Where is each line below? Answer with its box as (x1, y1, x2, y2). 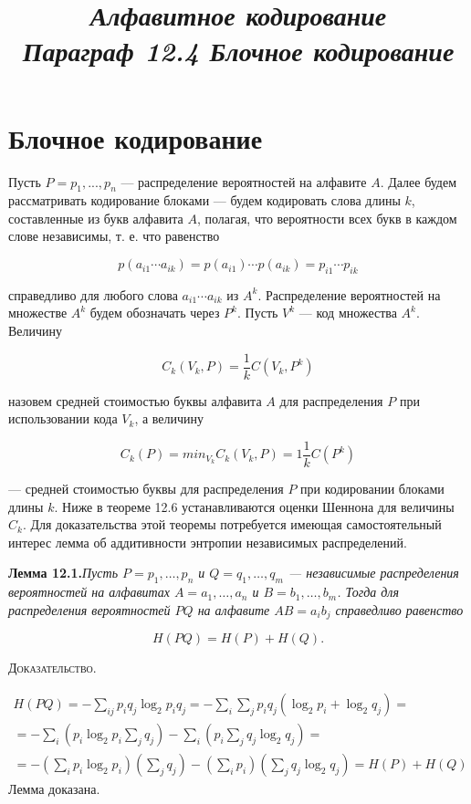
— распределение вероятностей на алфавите (120, 172, 367, 191)
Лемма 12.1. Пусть (8, 563, 119, 582)
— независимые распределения (288, 563, 459, 582)
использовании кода (8, 409, 118, 428)
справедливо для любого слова (8, 285, 178, 304)
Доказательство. (8, 658, 97, 677)
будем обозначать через (89, 303, 220, 322)
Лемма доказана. (8, 778, 100, 798)
